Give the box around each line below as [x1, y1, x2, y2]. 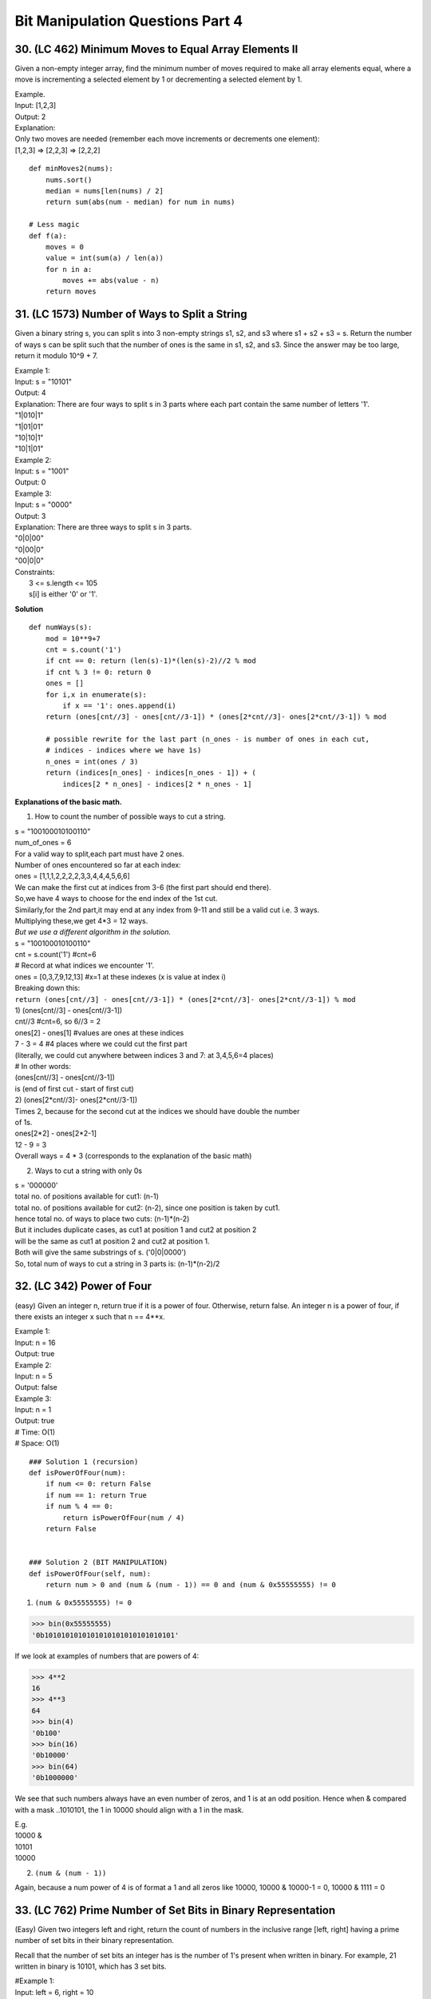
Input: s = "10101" [14, 377, 72, 386]
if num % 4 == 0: [45, 1502, 113, 1511]
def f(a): [29, 231, 67, 240]
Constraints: [14, 567, 55, 577]
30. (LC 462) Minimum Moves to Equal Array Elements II [14, 42, 299, 56]
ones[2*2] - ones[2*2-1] [14, 1128, 97, 1139]
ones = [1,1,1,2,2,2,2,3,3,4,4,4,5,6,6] [14, 872, 131, 881]
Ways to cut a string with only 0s [34, 1166, 143, 1175]
